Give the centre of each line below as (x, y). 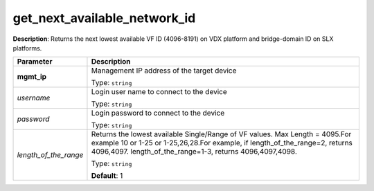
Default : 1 (107, 176)
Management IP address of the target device (164, 71)
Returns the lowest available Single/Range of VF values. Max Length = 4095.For (221, 134)
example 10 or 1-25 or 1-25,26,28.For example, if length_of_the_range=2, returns (222, 143)
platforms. (27, 48)
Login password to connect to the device (158, 113)
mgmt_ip (32, 77)
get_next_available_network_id (104, 18)
